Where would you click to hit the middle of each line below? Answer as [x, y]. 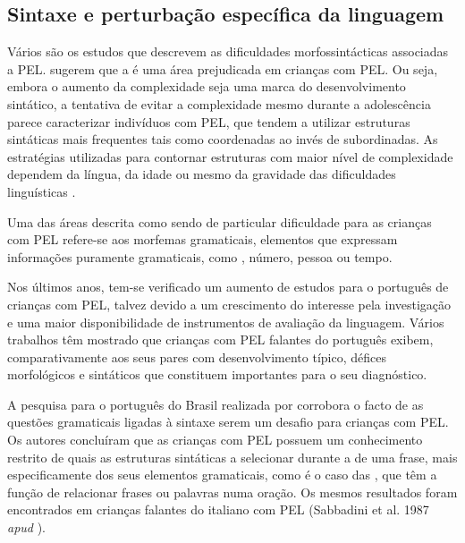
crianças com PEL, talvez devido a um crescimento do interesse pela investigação [229, 304]
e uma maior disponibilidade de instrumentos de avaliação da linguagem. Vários [226, 322]
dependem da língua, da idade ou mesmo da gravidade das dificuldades [202, 174]
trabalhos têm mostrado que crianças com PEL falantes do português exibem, [220, 339]
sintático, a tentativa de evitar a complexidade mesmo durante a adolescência [219, 103]
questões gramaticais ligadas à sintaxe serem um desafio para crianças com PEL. [228, 422]
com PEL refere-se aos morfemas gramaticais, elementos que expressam [203, 239]
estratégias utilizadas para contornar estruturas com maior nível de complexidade [230, 156]
